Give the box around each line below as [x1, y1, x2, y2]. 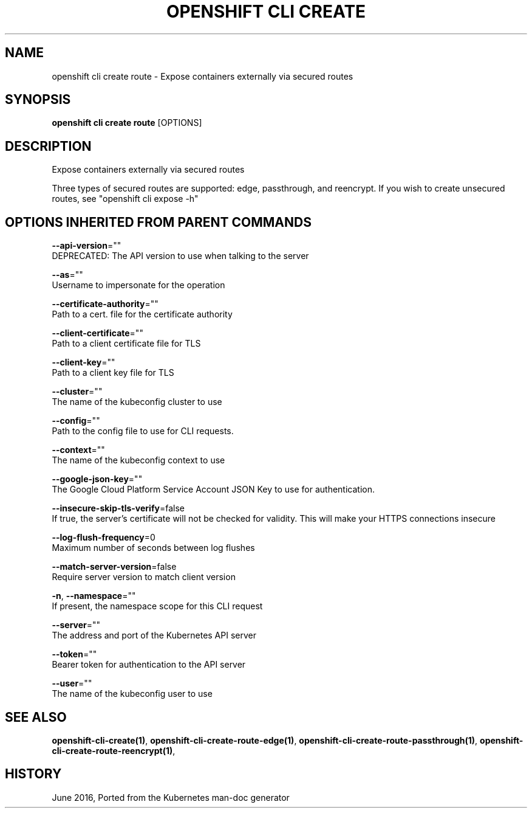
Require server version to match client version [52, 572, 236, 583]
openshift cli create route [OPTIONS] [52, 117, 202, 128]
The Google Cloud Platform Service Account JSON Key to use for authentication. [52, 484, 375, 495]
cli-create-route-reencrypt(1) [52, 745, 173, 756]
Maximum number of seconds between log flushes [52, 542, 255, 553]
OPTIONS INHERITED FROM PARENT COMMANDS [5, 214, 312, 230]
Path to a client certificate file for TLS [52, 338, 201, 349]
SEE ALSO [5, 709, 67, 725]
